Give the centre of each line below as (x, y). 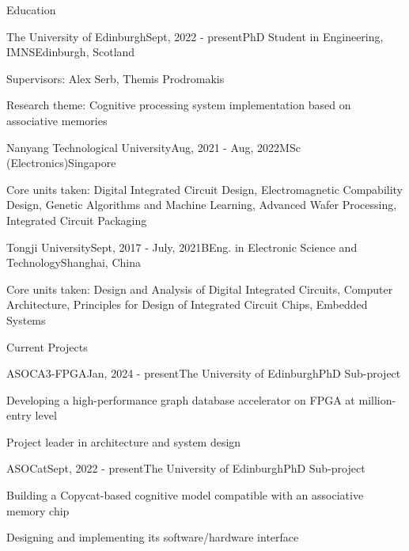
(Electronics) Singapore (61, 163)
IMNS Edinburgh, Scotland (71, 52)
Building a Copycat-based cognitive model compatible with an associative (185, 495)
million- (377, 399)
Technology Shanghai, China (74, 262)
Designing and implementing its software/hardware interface (153, 537)
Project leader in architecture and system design (124, 441)
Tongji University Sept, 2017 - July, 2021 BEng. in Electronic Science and (182, 247)
